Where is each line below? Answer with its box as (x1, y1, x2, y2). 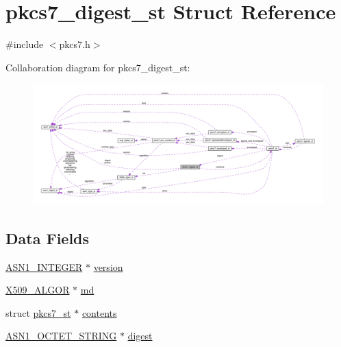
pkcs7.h (59, 37, 90, 51)
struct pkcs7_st (5, 305, 71, 320)
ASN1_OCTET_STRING (5, 328, 117, 343)
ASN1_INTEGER (5, 259, 83, 274)
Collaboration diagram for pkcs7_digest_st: (5, 60, 190, 74)
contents (81, 305, 117, 320)
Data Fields (5, 227, 90, 248)
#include (5, 37, 44, 51)
